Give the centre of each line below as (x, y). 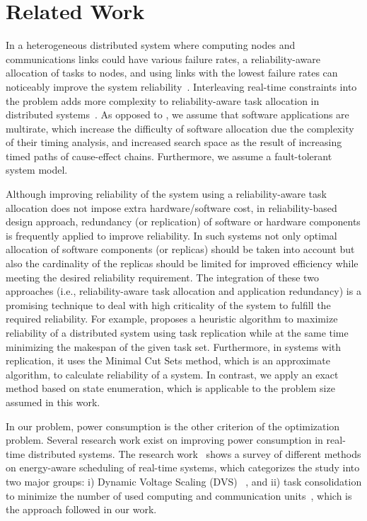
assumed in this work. (53, 402)
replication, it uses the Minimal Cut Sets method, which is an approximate (168, 360)
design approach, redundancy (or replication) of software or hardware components (183, 222)
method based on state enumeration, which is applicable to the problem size (170, 388)
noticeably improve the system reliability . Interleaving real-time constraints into (181, 86)
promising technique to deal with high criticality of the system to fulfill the (168, 304)
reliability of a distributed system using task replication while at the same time (177, 332)
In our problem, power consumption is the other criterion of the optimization (173, 426)
